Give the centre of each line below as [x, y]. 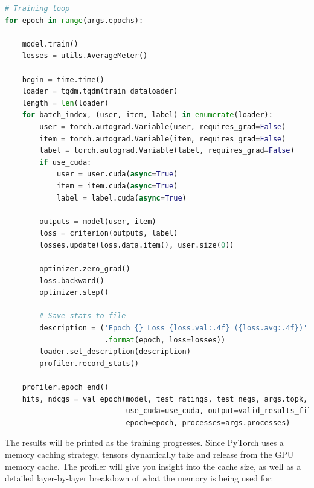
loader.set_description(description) [115, 352]
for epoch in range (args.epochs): [74, 20]
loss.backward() [72, 281]
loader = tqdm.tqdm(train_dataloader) [100, 91]
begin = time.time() [63, 79]
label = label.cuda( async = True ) [121, 198]
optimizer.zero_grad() [85, 269]
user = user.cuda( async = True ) [117, 174]
